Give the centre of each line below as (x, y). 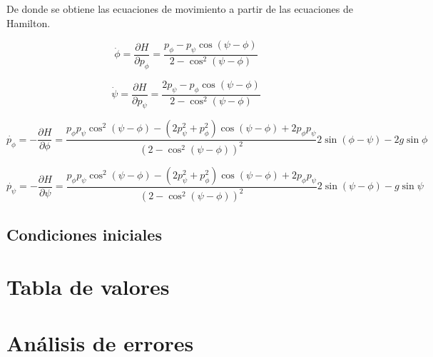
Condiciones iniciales (84, 234)
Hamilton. (29, 22)
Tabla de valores (88, 287)
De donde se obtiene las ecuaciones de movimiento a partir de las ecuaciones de (180, 9)
